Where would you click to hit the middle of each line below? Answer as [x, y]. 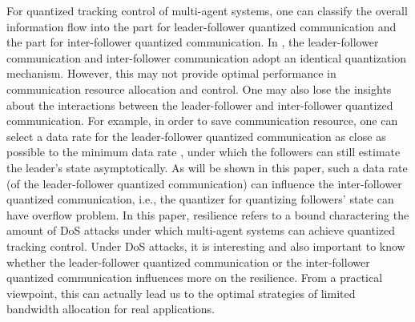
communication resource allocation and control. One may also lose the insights [199, 89]
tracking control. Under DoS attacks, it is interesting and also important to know [206, 246]
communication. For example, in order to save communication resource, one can [202, 121]
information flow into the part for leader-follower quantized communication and [201, 26]
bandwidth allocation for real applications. [111, 309]
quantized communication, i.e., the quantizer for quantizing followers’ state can [200, 199]
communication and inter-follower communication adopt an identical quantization [207, 57]
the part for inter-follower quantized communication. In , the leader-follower [193, 42]
